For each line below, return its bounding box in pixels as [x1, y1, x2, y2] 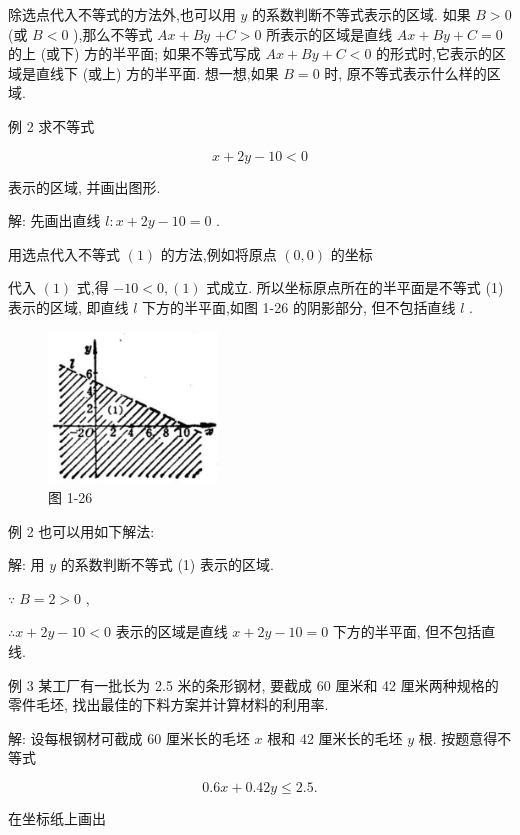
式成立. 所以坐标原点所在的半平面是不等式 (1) [206, 277, 504, 298]
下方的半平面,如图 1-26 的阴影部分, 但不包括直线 [142, 296, 456, 317]
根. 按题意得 [418, 727, 498, 748]
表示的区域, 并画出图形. [8, 176, 161, 197]
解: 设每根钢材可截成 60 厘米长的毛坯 [8, 727, 250, 748]
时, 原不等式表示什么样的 [324, 62, 487, 83]
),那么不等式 [73, 23, 153, 44]
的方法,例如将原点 [160, 243, 277, 264]
